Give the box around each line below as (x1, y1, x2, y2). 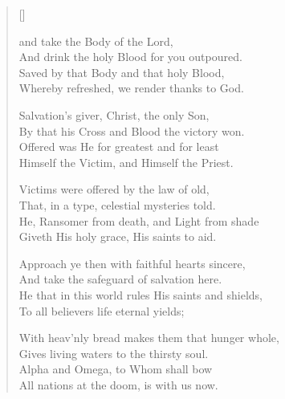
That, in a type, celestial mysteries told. (18, 196, 216, 213)
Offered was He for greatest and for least (18, 138, 219, 155)
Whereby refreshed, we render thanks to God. (18, 79, 244, 96)
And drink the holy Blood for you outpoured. (18, 48, 242, 65)
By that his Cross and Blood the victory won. (18, 122, 245, 139)
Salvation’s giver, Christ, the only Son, (18, 106, 210, 123)
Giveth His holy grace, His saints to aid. (18, 228, 217, 245)
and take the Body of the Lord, (18, 32, 173, 49)
